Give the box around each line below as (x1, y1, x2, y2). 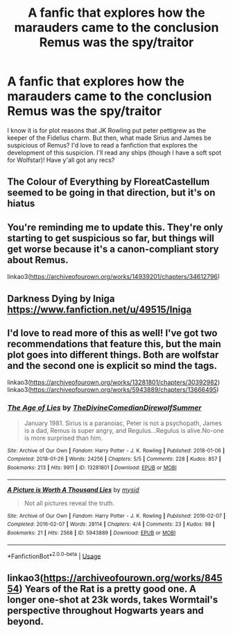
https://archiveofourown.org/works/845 (43, 572, 223, 584)
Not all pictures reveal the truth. (24, 499, 115, 507)
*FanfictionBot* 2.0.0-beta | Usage (7, 550, 101, 560)
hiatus (7, 198, 35, 209)
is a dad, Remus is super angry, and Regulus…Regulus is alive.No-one (24, 426, 224, 434)
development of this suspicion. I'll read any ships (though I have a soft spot (7, 148, 222, 157)
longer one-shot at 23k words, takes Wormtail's (7, 594, 218, 605)
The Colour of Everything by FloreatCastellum (7, 176, 210, 188)
